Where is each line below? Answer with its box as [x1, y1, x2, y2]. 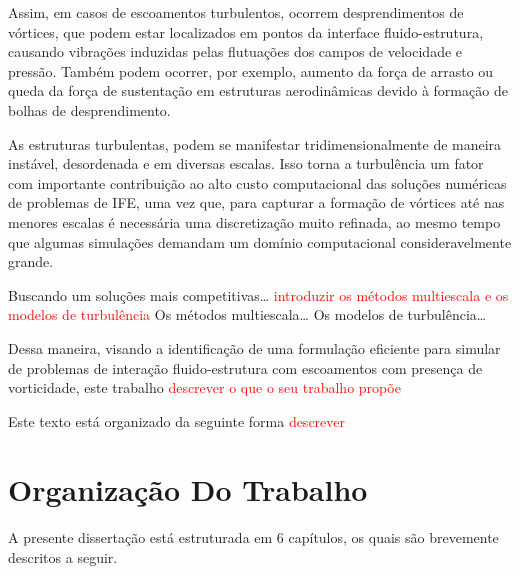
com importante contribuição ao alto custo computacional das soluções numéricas [8, 172, 507, 193]
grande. [8, 251, 54, 272]
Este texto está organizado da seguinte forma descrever [8, 410, 346, 431]
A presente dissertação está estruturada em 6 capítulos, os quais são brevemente [8, 527, 499, 548]
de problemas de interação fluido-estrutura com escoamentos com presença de [8, 357, 483, 378]
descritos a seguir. [8, 547, 118, 567]
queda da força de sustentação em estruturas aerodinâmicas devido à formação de [8, 80, 508, 101]
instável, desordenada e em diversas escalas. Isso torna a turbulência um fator [8, 153, 484, 174]
